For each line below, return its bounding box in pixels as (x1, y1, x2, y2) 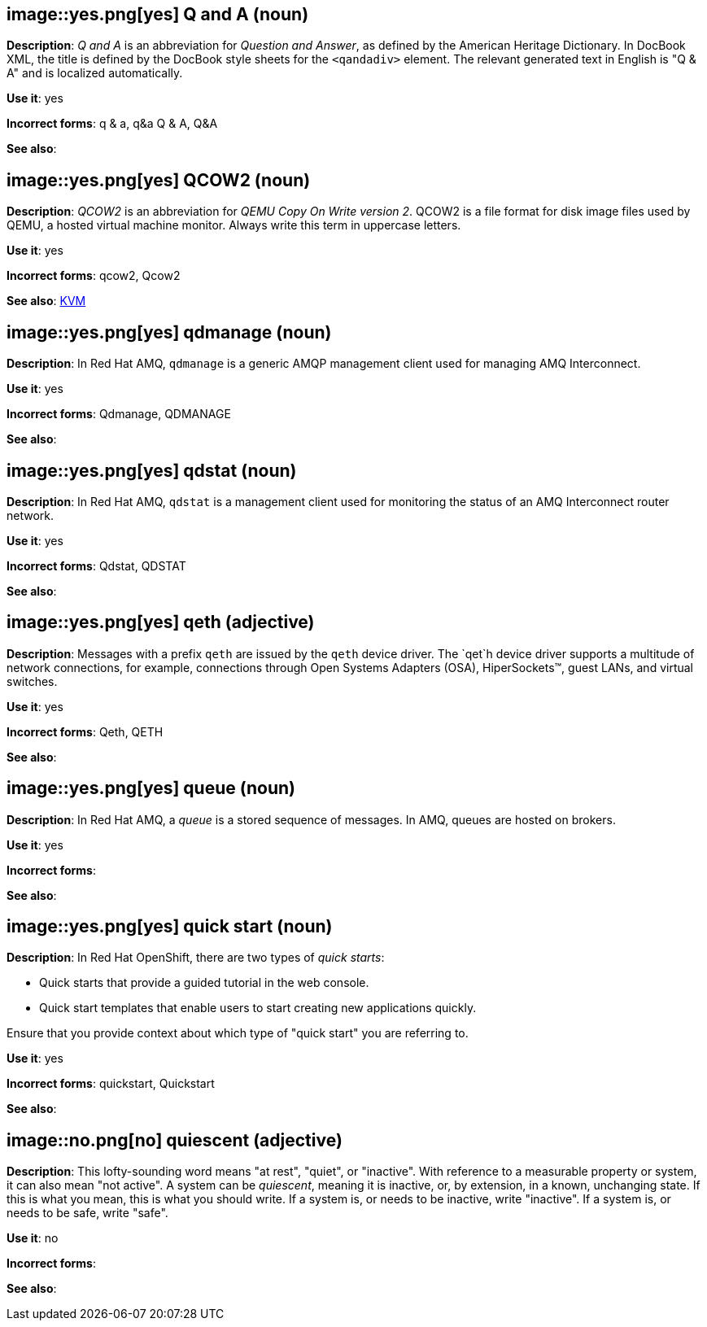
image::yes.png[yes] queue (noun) (7, 778, 296, 799)
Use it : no (7, 1231, 59, 1246)
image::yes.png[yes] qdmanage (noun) (7, 321, 332, 343)
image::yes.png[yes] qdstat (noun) (7, 460, 297, 481)
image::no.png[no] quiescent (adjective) (7, 1129, 343, 1150)
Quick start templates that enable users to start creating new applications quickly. (39, 1001, 477, 1015)
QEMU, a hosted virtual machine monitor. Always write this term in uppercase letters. (7, 218, 461, 233)
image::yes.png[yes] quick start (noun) (7, 916, 333, 937)
